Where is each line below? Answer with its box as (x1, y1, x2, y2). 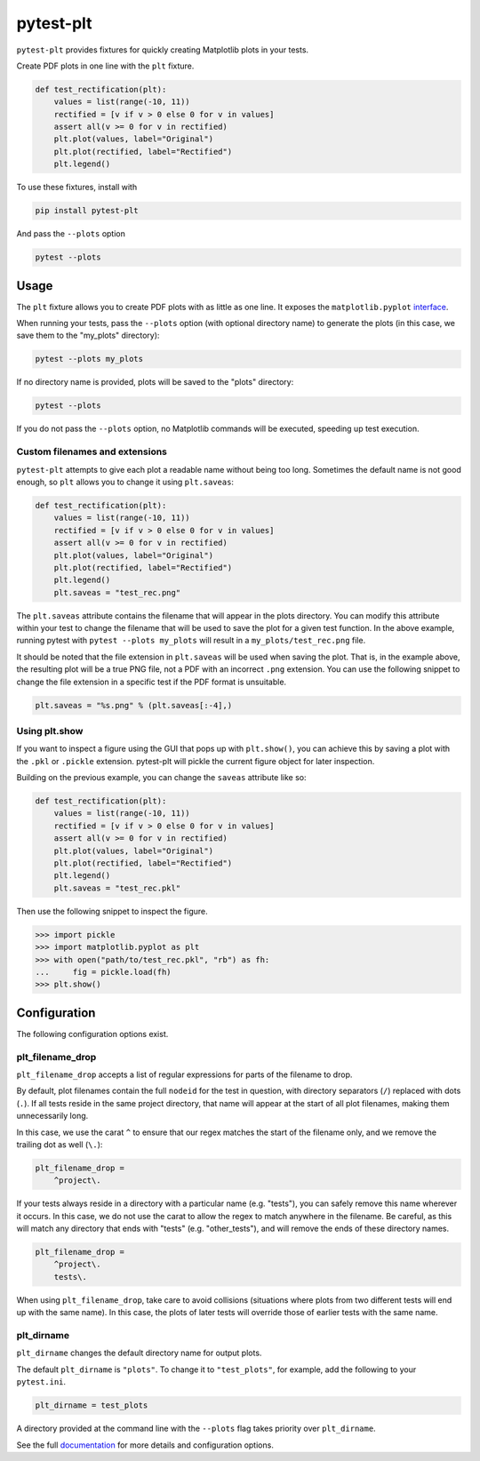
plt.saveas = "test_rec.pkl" (53, 882, 181, 893)
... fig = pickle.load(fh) (35, 967, 172, 977)
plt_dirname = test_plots (35, 1401, 148, 1410)
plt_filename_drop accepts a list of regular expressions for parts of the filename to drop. (16, 1069, 353, 1080)
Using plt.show (16, 724, 84, 737)
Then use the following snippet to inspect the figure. (16, 906, 208, 916)
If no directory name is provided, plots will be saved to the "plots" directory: (16, 377, 294, 387)
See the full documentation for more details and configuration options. (16, 1440, 275, 1450)
